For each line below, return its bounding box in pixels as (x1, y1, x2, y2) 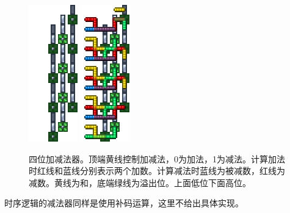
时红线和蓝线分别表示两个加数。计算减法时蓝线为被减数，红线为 (29, 164, 285, 177)
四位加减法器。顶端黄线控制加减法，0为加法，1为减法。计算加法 (29, 152, 285, 165)
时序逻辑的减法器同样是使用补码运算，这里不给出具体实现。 (4, 197, 244, 209)
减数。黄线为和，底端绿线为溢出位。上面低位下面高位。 (29, 176, 251, 189)
